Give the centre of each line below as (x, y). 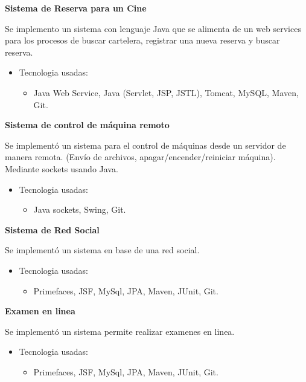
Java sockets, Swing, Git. (80, 209)
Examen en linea (40, 311)
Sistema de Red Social (52, 229)
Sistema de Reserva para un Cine (76, 8)
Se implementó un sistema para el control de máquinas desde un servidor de (145, 145)
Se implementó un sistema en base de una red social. (102, 250)
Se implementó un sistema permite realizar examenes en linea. (120, 331)
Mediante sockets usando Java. (62, 168)
